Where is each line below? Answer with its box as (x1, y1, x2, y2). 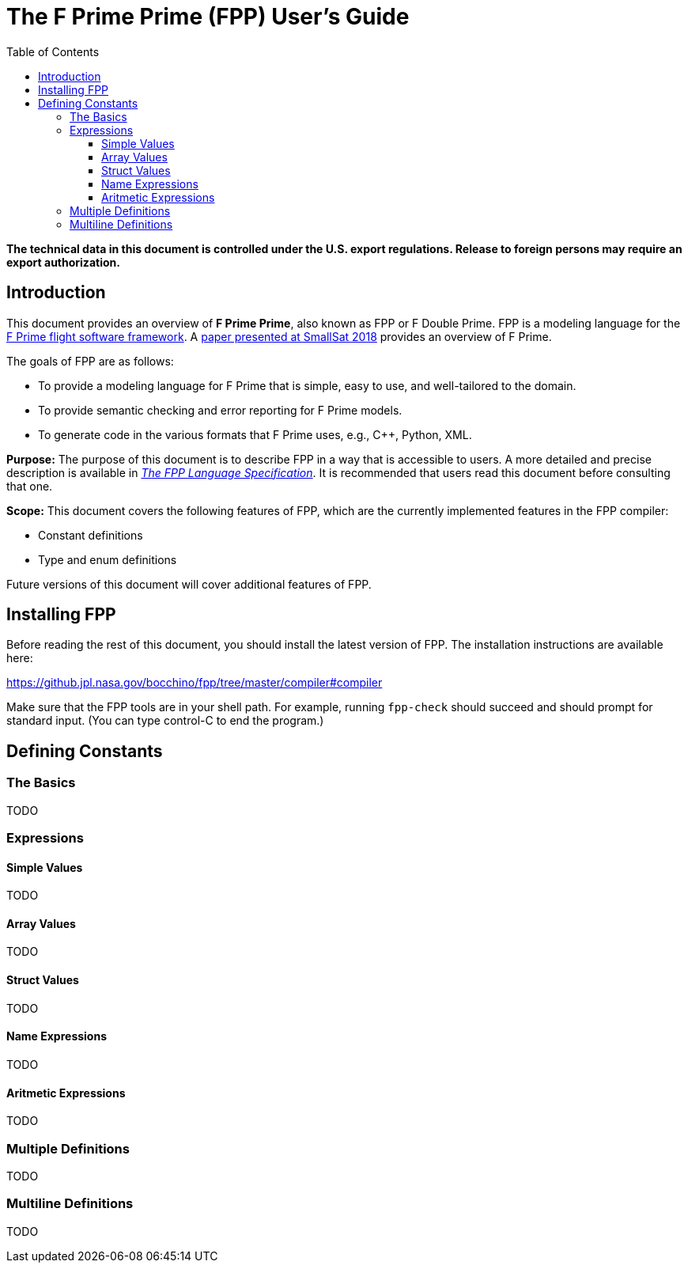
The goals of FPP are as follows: (6, 354, 174, 368)
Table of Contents (6, 44, 100, 59)
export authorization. (6, 255, 120, 269)
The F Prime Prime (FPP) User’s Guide (6, 3, 410, 30)
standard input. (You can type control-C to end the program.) (6, 714, 324, 728)
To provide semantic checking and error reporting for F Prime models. (38, 403, 403, 417)
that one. (6, 479, 53, 493)
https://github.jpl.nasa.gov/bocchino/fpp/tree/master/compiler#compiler (6, 676, 383, 690)
